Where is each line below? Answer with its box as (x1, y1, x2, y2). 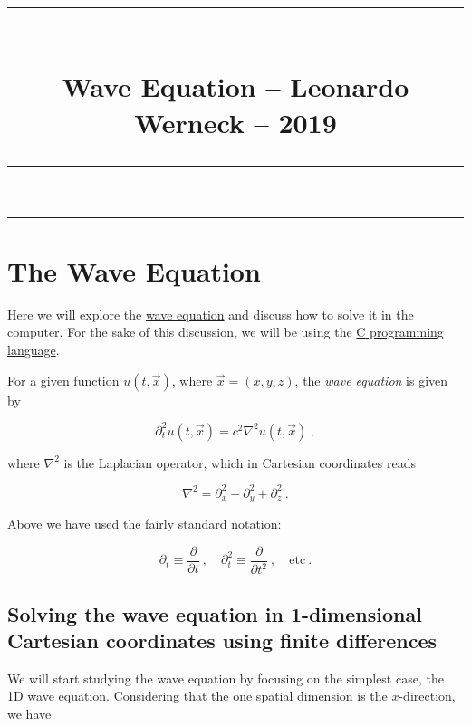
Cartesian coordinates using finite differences (7, 626, 437, 654)
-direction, (399, 686, 456, 705)
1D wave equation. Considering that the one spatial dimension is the (7, 686, 388, 705)
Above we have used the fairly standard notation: (7, 514, 282, 533)
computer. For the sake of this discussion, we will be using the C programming (7, 322, 444, 341)
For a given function (7, 370, 120, 389)
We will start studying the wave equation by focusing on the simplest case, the (7, 668, 444, 687)
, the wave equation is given (294, 370, 448, 389)
